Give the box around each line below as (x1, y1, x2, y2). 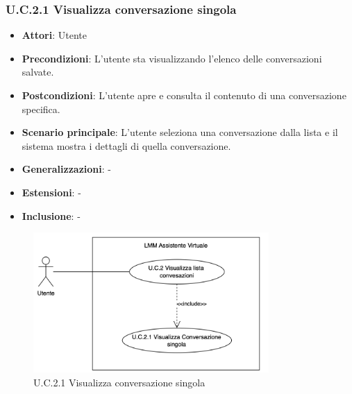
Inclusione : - (22, 208, 81, 223)
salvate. (22, 65, 54, 79)
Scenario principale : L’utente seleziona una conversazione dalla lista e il (22, 125, 338, 139)
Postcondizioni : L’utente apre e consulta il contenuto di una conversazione (22, 88, 346, 102)
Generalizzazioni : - (22, 162, 111, 176)
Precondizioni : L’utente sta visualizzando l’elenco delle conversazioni (22, 51, 322, 65)
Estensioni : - (22, 185, 81, 199)
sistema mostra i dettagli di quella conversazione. (22, 138, 231, 153)
